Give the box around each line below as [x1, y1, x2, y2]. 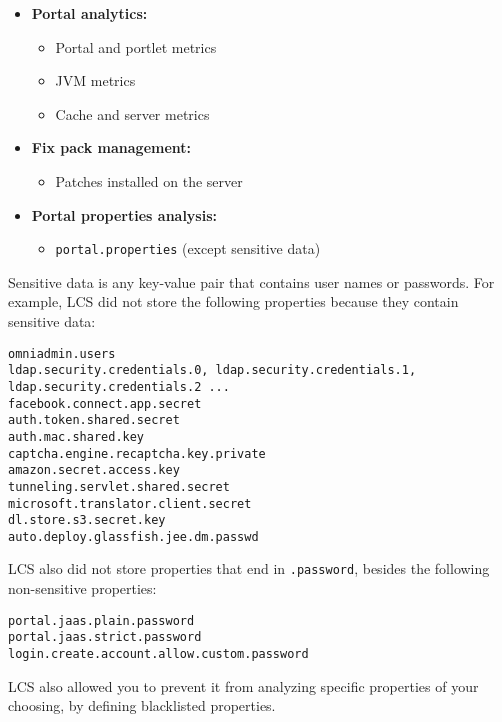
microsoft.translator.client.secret [8, 496, 252, 511]
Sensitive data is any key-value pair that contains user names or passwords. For [8, 271, 495, 292]
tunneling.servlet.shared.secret [8, 479, 230, 494]
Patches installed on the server [55, 170, 243, 191]
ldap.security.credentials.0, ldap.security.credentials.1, [8, 363, 417, 378]
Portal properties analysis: [31, 204, 218, 225]
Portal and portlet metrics [55, 36, 217, 57]
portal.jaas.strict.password [8, 630, 202, 645]
